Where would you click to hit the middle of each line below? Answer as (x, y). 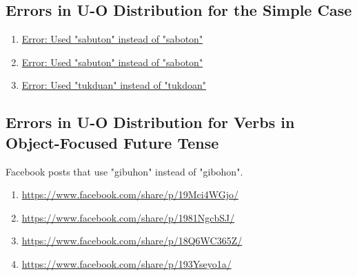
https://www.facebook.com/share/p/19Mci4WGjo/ (130, 194)
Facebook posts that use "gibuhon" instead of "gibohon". (124, 171)
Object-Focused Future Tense (112, 142)
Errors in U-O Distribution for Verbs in (150, 122)
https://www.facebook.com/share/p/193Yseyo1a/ (126, 263)
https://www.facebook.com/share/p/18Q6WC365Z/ (132, 241)
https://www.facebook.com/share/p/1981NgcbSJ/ (128, 217)
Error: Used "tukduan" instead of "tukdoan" (114, 85)
